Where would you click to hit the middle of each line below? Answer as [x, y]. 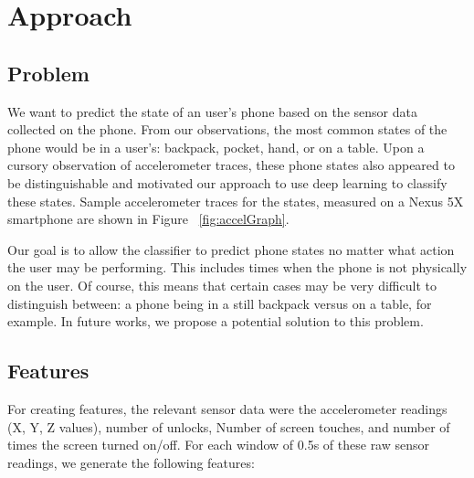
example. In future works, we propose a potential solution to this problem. [216, 321]
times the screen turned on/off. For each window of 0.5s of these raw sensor [219, 445]
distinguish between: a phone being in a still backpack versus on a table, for [220, 303]
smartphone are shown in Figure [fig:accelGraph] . [148, 219]
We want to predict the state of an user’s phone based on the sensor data [212, 111]
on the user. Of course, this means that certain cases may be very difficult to [222, 285]
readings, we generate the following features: [131, 462]
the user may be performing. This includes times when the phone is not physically [237, 267]
